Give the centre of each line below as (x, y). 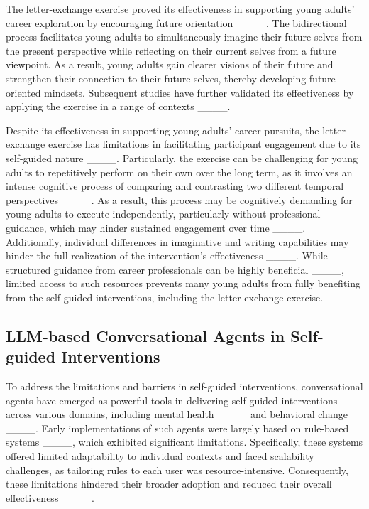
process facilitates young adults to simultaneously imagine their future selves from (184, 37)
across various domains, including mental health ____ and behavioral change (177, 414)
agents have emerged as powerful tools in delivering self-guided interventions (172, 400)
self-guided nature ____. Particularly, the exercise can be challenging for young (182, 157)
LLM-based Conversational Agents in (145, 335)
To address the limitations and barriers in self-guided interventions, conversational (184, 386)
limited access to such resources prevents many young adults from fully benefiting (183, 283)
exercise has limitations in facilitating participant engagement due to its (204, 144)
